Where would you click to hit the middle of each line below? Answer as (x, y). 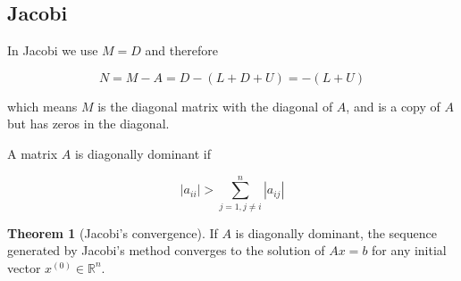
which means (42, 106)
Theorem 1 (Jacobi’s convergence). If (113, 232)
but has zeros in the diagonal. (88, 124)
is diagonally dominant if (143, 153)
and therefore (181, 50)
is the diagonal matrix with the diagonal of (215, 106)
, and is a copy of (393, 106)
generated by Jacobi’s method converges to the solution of (166, 250)
